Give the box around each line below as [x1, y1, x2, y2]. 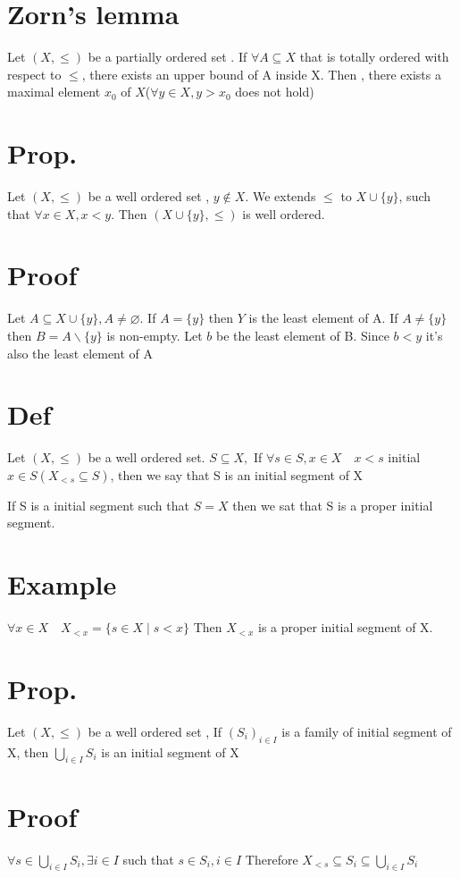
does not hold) [235, 82, 314, 101]
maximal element [7, 82, 101, 101]
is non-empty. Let [106, 325, 203, 344]
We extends [252, 187, 316, 206]
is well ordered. [242, 204, 325, 223]
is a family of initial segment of [281, 722, 452, 740]
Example [7, 566, 117, 603]
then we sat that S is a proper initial [232, 495, 433, 514]
